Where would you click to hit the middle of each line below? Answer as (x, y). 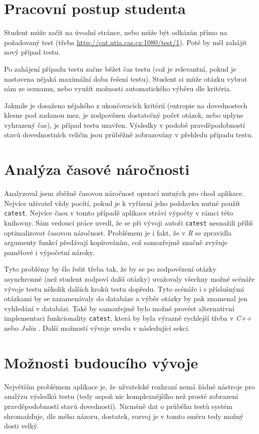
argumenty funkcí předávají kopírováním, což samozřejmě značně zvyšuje (116, 242)
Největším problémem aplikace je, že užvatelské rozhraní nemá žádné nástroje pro (129, 386)
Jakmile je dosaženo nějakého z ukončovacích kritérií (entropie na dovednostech (126, 105)
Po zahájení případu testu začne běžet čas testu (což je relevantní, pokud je (120, 68)
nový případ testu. (32, 52)
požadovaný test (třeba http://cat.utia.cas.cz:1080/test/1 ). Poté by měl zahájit (125, 42)
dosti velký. (21, 426)
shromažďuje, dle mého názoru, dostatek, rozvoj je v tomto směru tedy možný (124, 416)
